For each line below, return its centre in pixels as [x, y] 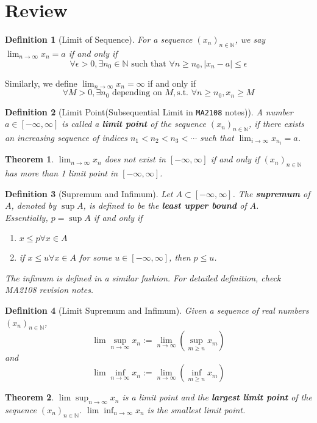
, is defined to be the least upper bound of [165, 205]
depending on [137, 93]
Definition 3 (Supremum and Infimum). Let [89, 193]
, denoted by [34, 205]
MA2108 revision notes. [49, 290]
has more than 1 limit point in [62, 172]
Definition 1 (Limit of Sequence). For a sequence [99, 39]
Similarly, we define [41, 83]
